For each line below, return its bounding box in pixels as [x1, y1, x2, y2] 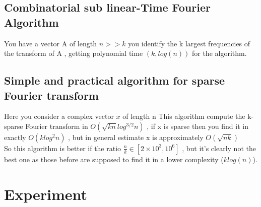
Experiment [4, 183, 88, 204]
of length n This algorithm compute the [122, 111, 245, 121]
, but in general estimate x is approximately [68, 131, 204, 142]
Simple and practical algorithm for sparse [4, 73, 225, 88]
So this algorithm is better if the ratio [4, 143, 121, 153]
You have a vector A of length [4, 38, 97, 48]
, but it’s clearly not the [182, 143, 256, 153]
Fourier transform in [25, 120, 88, 131]
